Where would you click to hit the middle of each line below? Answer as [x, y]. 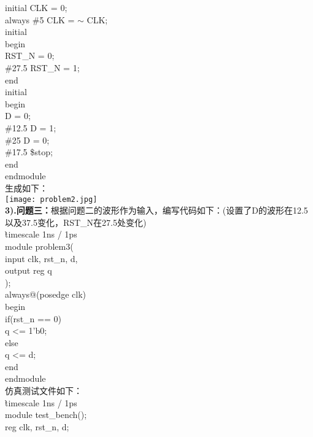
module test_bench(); [46, 415]
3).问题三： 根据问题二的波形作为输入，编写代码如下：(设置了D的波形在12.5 [156, 210]
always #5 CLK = [40, 19]
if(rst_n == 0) [33, 318]
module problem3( [39, 246]
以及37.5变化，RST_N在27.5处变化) [76, 222]
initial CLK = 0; [36, 7]
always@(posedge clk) [45, 294]
